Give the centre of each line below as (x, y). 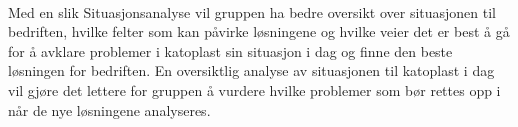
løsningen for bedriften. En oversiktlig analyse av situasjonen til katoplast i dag (251, 70)
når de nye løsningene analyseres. (109, 109)
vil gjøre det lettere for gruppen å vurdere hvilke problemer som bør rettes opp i (254, 89)
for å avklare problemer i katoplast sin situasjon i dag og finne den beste (230, 50)
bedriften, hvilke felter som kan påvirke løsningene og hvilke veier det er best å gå (259, 31)
